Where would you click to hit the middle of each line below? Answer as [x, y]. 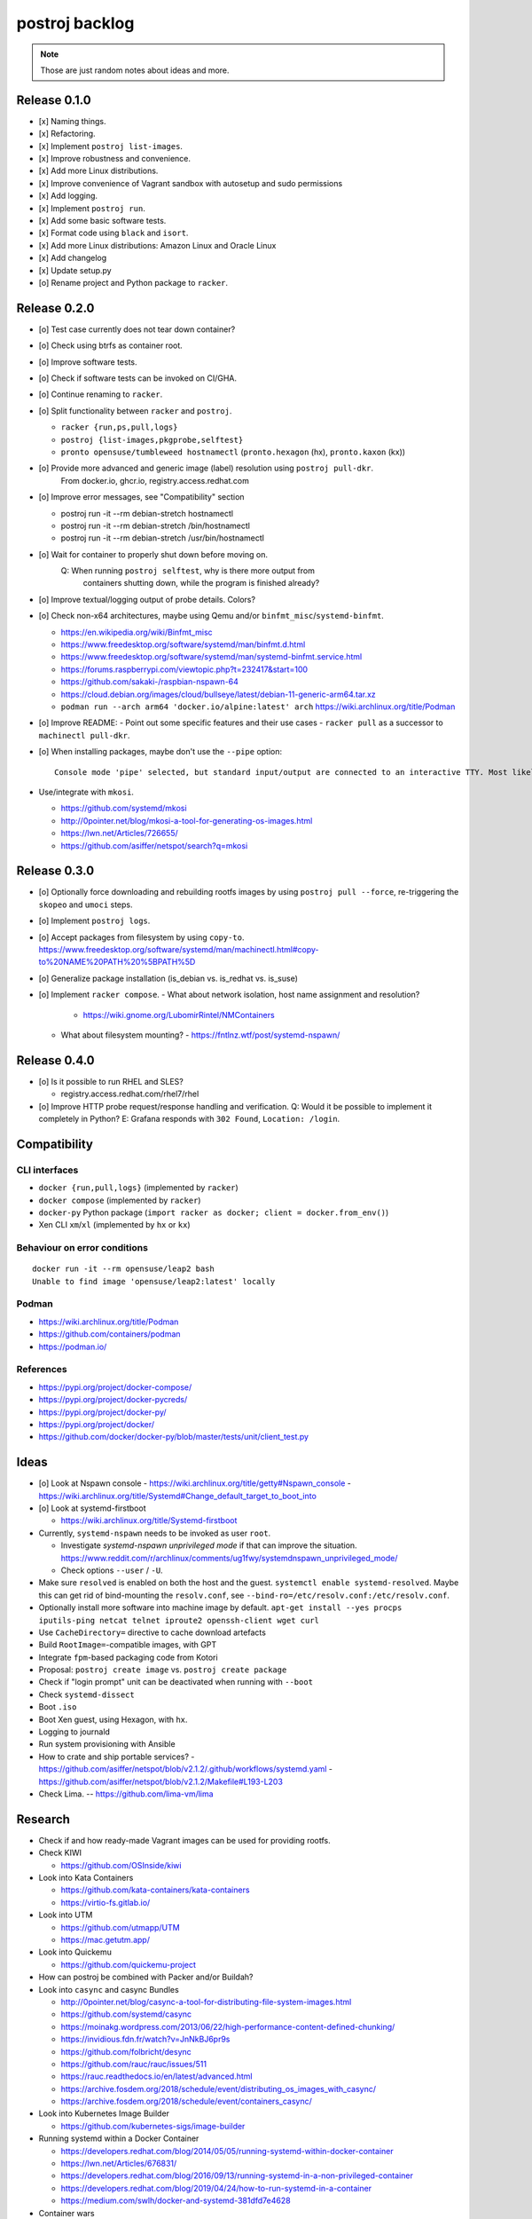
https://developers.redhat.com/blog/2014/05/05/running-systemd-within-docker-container [227, 2151]
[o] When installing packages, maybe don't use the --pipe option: [160, 752]
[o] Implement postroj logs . [94, 921]
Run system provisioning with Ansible [107, 1744]
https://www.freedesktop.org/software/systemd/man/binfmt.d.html [183, 644]
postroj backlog [75, 23]
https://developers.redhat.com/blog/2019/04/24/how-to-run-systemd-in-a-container [216, 2188]
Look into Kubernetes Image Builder [104, 2113]
